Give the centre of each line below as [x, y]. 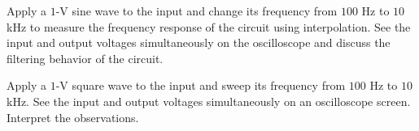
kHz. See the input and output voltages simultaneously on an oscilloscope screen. [209, 101]
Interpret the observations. [73, 117]
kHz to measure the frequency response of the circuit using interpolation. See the [209, 26]
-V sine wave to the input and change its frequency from [196, 11]
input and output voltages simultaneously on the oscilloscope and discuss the [199, 42]
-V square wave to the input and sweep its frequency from [201, 85]
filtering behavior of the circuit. [85, 58]
